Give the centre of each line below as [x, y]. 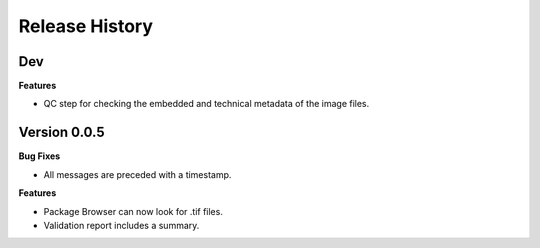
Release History [86, 26]
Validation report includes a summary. [121, 225]
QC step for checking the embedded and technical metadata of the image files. [206, 104]
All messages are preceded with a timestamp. [137, 174]
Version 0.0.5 [61, 132]
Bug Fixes [39, 156]
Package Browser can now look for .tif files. [133, 211]
